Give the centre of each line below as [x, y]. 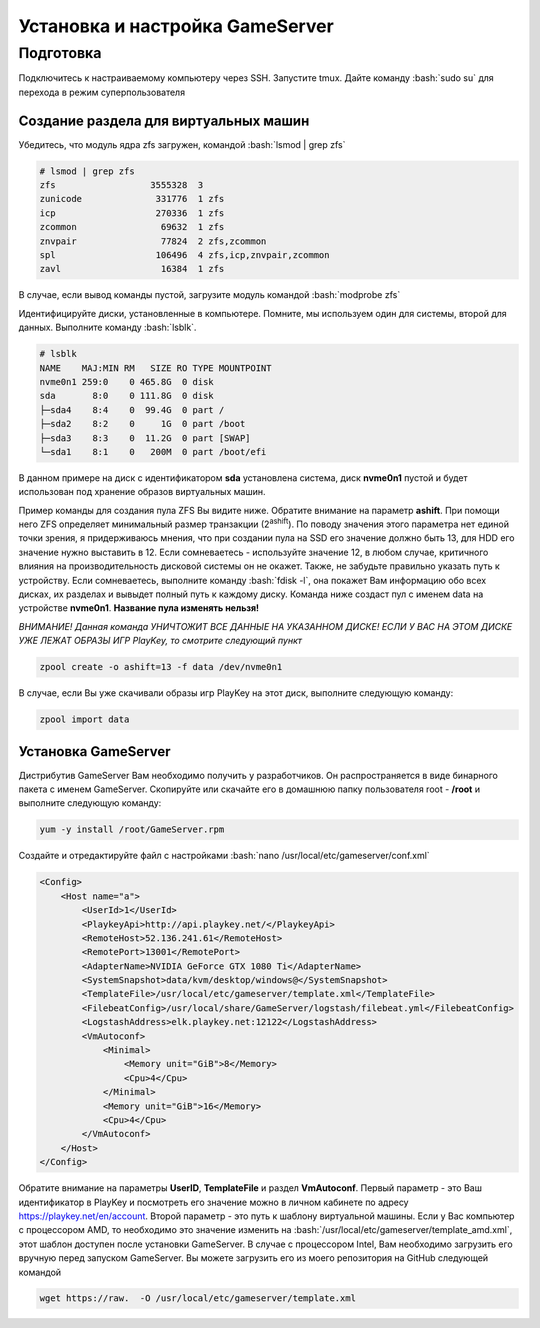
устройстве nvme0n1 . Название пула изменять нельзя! [139, 608]
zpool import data [84, 719]
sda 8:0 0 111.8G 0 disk [126, 396]
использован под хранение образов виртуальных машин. [142, 492]
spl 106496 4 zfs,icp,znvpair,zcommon [184, 255]
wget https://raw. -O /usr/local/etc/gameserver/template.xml [198, 1298]
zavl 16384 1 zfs [132, 269]
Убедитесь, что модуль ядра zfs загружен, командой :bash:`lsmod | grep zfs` [182, 144]
